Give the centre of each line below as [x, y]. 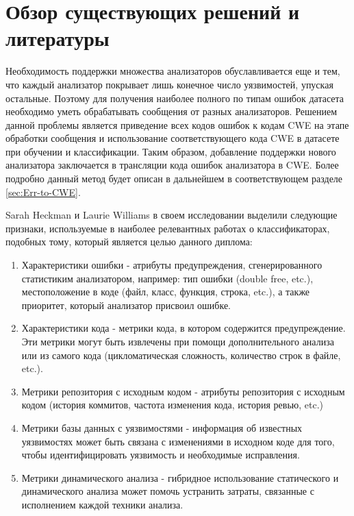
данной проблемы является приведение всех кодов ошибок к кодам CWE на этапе [177, 124]
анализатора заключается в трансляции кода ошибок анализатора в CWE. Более [172, 165]
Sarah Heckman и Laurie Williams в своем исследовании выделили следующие [172, 215]
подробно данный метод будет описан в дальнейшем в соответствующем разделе [174, 179]
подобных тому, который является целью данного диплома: [129, 242]
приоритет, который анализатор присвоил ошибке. [126, 305]
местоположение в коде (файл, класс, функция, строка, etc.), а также [166, 292]
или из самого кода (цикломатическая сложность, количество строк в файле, [181, 355]
